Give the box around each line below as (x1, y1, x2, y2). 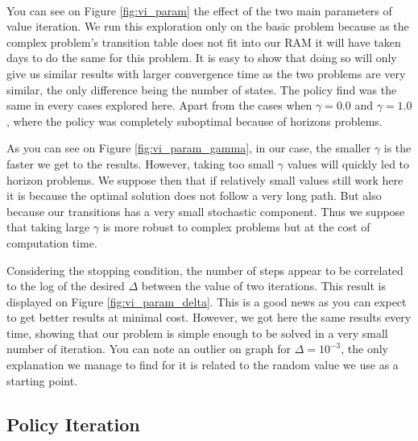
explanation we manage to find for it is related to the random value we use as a (6, 356, 399, 373)
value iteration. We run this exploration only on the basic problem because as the (6, 18, 409, 35)
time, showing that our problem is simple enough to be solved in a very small (6, 324, 388, 341)
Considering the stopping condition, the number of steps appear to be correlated (6, 261, 404, 278)
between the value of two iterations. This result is (141, 277, 387, 294)
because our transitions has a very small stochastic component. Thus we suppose (6, 202, 405, 219)
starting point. (6, 372, 78, 389)
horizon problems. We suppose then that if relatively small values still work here (6, 171, 404, 188)
